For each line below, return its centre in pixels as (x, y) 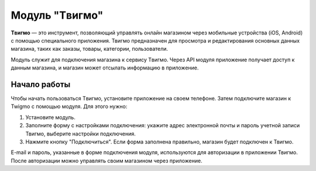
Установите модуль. (50, 117)
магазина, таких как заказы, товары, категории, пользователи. (90, 49)
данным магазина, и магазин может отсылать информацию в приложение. (105, 68)
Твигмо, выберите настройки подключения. (80, 134)
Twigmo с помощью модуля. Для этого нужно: (69, 107)
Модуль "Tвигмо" (57, 15)
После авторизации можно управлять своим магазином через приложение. (107, 160)
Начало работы (41, 84)
